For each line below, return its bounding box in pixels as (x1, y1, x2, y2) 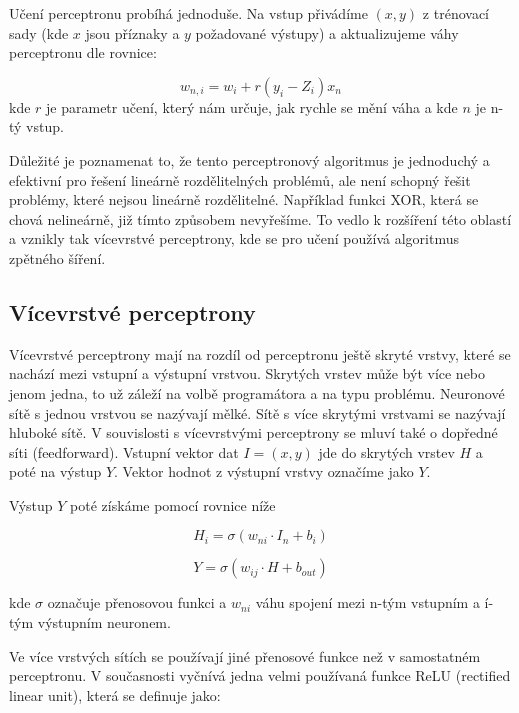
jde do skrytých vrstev (318, 441, 455, 462)
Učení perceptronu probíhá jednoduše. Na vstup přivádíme (9, 3, 368, 23)
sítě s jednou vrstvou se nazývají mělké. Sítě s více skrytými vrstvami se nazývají (9, 402, 506, 423)
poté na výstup (9, 461, 102, 482)
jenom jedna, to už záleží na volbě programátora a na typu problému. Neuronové (9, 382, 505, 403)
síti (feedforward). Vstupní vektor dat (9, 441, 239, 462)
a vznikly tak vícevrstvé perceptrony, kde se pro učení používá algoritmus (9, 228, 459, 249)
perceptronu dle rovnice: (9, 42, 157, 63)
